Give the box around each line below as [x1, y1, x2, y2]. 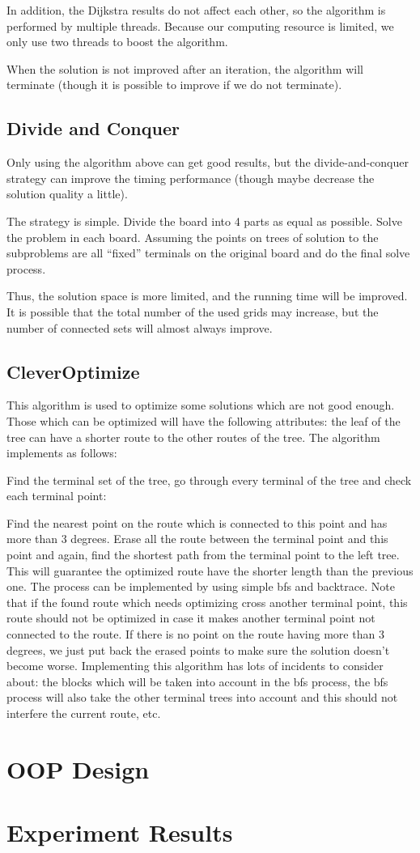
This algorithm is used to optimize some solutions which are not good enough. [6, 397, 395, 414]
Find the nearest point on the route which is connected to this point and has [6, 514, 388, 531]
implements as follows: [6, 444, 117, 461]
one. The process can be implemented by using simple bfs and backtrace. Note [6, 578, 395, 595]
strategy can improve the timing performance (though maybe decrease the [6, 169, 375, 186]
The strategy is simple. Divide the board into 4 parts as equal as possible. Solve [6, 212, 402, 229]
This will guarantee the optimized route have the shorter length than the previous [6, 562, 414, 579]
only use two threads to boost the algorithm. [6, 33, 228, 50]
